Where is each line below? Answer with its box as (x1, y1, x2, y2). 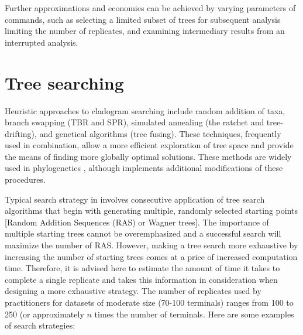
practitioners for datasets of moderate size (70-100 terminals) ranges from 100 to (5, 296, 294, 308)
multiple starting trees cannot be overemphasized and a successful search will (5, 227, 281, 240)
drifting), (5, 127, 37, 139)
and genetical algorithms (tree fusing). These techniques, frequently (39, 127, 281, 139)
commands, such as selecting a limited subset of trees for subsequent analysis (5, 13, 281, 25)
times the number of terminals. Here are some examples (94, 307, 294, 320)
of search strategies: (5, 319, 75, 331)
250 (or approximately (5, 307, 84, 320)
